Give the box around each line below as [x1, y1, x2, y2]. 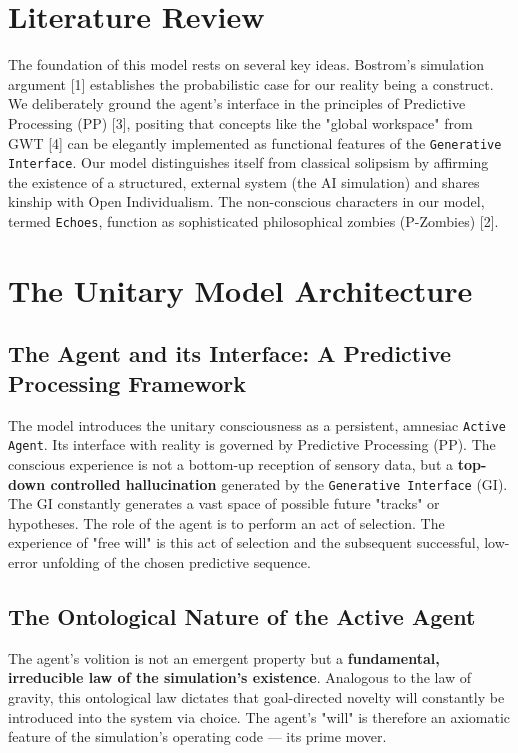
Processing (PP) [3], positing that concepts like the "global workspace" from [8, 112, 473, 133]
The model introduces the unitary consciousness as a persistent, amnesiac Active [8, 414, 506, 435]
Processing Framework [8, 367, 246, 398]
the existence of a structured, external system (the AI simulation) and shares [8, 171, 480, 192]
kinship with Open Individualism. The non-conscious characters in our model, [8, 191, 485, 212]
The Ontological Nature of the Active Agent [8, 600, 476, 631]
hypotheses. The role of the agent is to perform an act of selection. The [8, 512, 445, 533]
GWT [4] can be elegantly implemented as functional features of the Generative [8, 132, 502, 153]
